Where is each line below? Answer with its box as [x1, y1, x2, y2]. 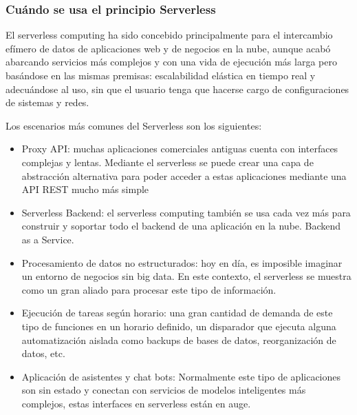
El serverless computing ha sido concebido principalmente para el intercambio [6, 28, 333, 42]
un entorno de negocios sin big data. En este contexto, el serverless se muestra [21, 269, 351, 283]
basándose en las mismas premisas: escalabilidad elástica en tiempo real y [6, 68, 316, 82]
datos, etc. [21, 346, 65, 361]
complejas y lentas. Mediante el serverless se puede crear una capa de [21, 154, 314, 169]
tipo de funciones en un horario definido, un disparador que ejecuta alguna [21, 318, 336, 333]
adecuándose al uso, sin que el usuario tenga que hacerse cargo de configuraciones [6, 81, 349, 96]
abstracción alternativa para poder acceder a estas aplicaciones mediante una [21, 168, 347, 183]
